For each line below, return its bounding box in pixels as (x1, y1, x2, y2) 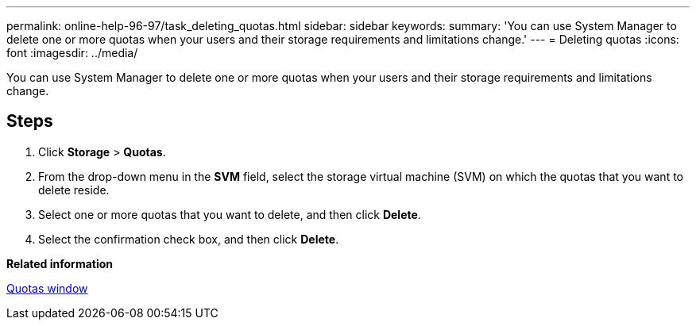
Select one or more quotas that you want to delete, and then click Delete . (38, 207, 421, 221)
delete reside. (38, 182, 110, 197)
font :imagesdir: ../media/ (6, 46, 138, 59)
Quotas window (6, 281, 88, 295)
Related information (6, 256, 114, 270)
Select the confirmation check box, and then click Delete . (38, 232, 339, 246)
